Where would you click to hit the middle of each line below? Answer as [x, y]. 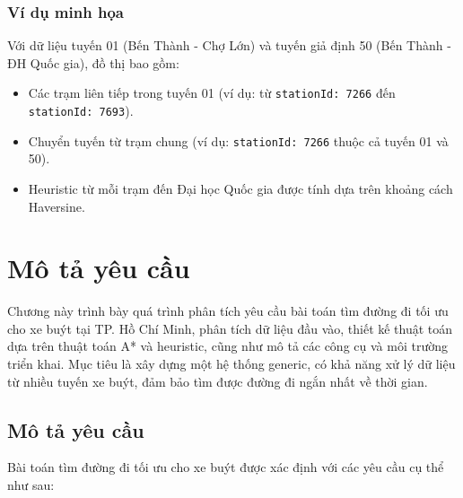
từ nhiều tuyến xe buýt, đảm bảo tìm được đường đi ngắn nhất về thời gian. [218, 381]
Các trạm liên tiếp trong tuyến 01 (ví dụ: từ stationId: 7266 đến [212, 93]
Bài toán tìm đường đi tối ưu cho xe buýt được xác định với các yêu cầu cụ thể [226, 467]
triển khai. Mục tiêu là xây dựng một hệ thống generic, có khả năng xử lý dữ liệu [231, 364]
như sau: [31, 485]
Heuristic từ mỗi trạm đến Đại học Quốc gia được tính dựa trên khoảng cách [240, 188]
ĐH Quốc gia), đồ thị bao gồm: [93, 62]
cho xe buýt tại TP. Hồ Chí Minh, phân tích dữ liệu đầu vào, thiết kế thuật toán [230, 328]
